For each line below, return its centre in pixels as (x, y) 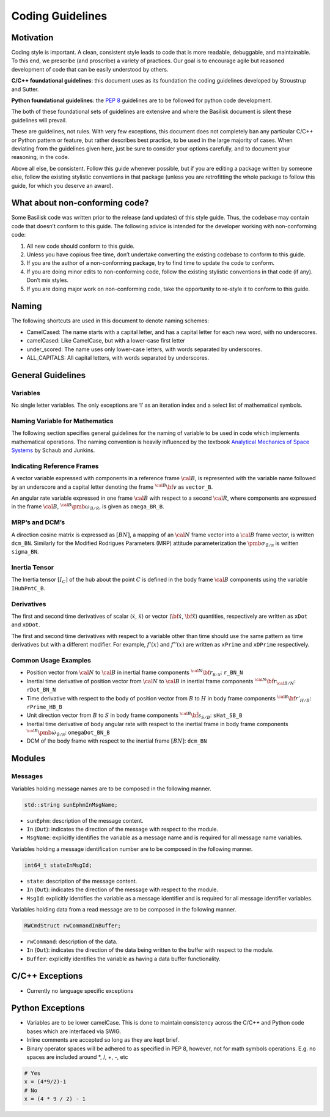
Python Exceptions (48, 1008)
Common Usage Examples (51, 660)
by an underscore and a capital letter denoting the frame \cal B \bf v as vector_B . (112, 486)
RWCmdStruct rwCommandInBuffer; (73, 926)
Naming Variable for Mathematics (62, 421)
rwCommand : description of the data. (72, 941)
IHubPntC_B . (28, 588)
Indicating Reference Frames (55, 466)
